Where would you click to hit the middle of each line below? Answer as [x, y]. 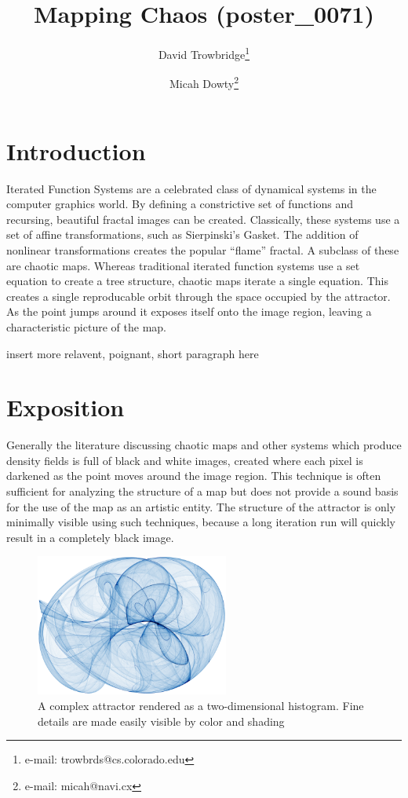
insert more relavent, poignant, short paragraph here [133, 353]
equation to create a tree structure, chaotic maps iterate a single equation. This [197, 281]
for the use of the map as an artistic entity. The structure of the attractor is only [201, 506]
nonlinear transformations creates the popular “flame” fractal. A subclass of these [203, 249]
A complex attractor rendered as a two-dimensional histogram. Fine [201, 705]
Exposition [66, 407]
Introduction [76, 150]
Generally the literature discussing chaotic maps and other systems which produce [204, 445]
